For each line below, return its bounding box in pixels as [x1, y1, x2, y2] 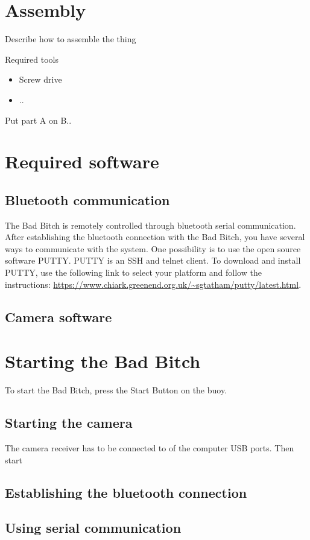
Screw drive [19, 73, 62, 86]
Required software [5, 149, 159, 174]
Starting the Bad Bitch [5, 349, 201, 373]
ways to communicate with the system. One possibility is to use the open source [5, 242, 301, 255]
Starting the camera [5, 413, 133, 432]
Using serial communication [5, 518, 182, 537]
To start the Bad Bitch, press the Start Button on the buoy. [5, 384, 227, 396]
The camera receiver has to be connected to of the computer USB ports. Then [5, 441, 294, 454]
